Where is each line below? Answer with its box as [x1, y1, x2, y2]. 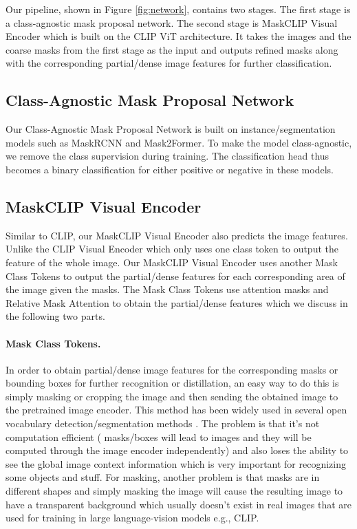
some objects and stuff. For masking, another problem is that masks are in [6, 470, 320, 484]
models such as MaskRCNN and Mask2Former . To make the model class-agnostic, [6, 135, 352, 149]
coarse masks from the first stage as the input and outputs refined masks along [6, 42, 338, 56]
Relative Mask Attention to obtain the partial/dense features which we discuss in [6, 295, 348, 310]
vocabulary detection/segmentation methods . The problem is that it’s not [6, 416, 320, 431]
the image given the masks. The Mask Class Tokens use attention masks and [6, 282, 329, 296]
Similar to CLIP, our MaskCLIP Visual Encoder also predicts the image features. [6, 228, 348, 242]
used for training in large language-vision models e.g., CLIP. [6, 510, 259, 525]
